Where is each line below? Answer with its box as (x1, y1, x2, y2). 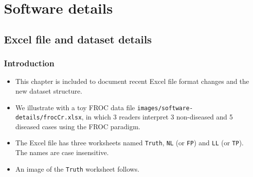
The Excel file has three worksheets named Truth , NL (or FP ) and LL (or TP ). (15, 138, 244, 148)
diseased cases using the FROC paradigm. (15, 121, 141, 131)
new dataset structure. (15, 85, 82, 96)
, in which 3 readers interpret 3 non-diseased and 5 (81, 112, 233, 122)
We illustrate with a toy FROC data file (15, 102, 135, 112)
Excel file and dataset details (4, 31, 152, 46)
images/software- (137, 104, 193, 112)
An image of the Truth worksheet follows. (15, 163, 140, 174)
